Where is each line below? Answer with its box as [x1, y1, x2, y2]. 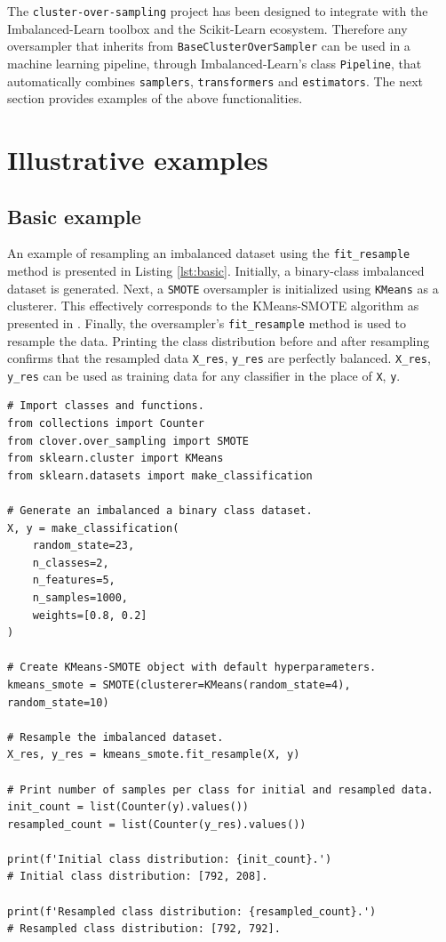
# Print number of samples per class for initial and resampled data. [7, 783, 434, 796]
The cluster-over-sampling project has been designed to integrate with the [7, 2, 428, 20]
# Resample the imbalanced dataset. [7, 730, 224, 744]
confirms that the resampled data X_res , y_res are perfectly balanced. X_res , [7, 349, 431, 367]
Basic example [7, 202, 141, 229]
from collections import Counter [7, 417, 204, 431]
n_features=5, [32, 574, 115, 587]
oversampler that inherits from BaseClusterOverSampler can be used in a [7, 36, 410, 55]
